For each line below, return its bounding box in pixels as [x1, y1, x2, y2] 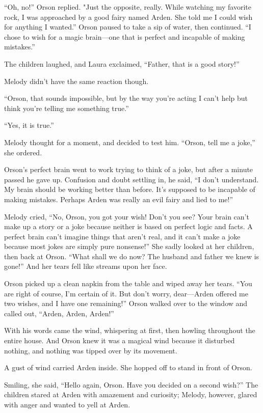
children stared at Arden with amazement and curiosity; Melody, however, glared [4, 389, 257, 400]
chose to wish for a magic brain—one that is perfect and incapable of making [4, 31, 245, 42]
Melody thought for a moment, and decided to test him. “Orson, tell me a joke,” [4, 136, 255, 147]
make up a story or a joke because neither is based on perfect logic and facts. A [4, 221, 253, 232]
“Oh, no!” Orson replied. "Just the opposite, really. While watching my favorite [4, 2, 251, 12]
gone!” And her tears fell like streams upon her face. [4, 261, 167, 271]
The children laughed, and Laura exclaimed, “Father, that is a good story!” [4, 58, 240, 69]
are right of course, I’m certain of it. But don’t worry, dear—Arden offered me [4, 288, 248, 298]
